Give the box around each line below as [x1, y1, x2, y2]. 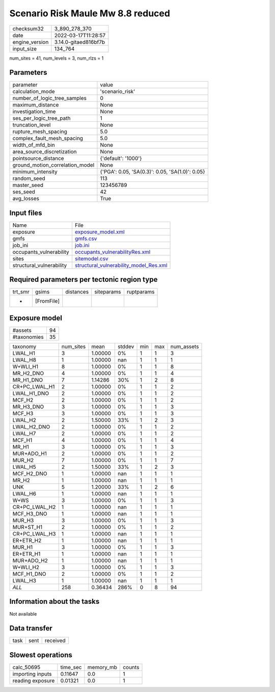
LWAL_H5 [12, 464, 36, 470]
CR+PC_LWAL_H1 [12, 383, 55, 390]
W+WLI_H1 [12, 363, 38, 370]
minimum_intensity [12, 168, 58, 175]
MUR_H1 [12, 544, 33, 550]
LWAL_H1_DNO [12, 390, 49, 397]
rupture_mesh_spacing [12, 128, 67, 135]
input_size [12, 45, 37, 52]
